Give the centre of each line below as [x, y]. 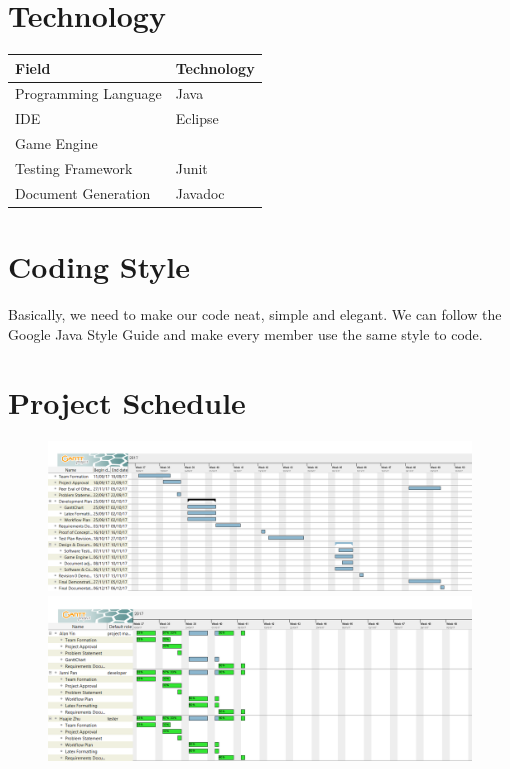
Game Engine [56, 143]
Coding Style [99, 266]
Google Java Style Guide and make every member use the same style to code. [245, 333]
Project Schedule [127, 402]
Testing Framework [74, 168]
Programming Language [88, 93]
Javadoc [200, 192]
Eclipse [197, 118]
